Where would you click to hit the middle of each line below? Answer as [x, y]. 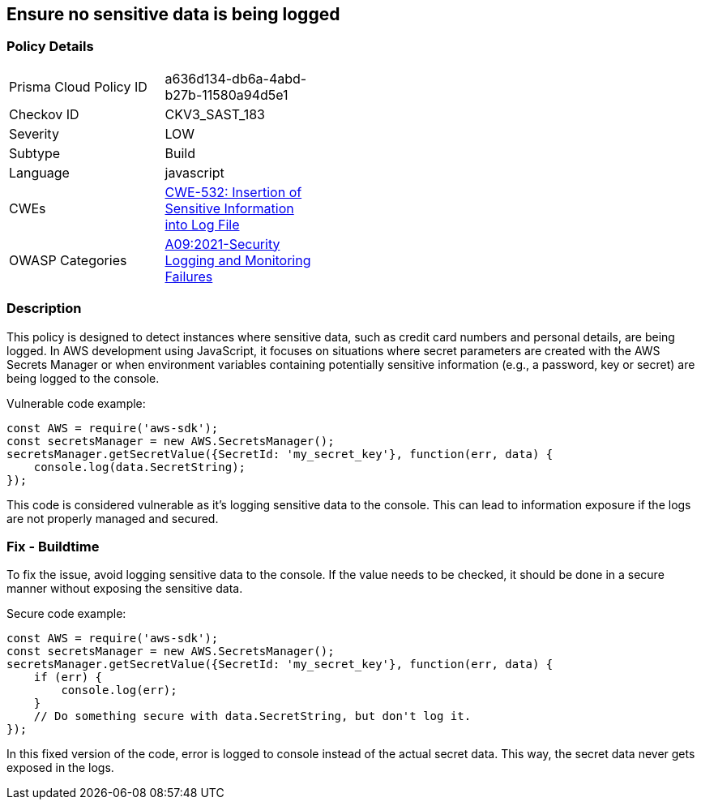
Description [44, 309]
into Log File [202, 224]
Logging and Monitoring [238, 260]
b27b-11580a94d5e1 [227, 94]
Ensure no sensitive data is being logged [173, 14]
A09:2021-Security [222, 244]
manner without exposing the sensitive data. [125, 589]
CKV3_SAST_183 [215, 114]
